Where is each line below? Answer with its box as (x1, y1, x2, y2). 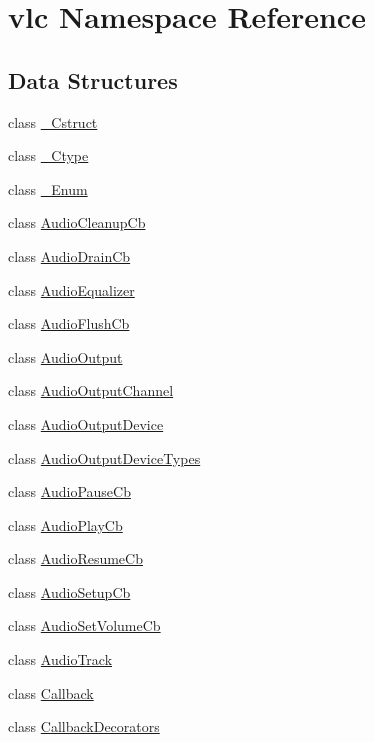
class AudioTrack (8, 649, 113, 670)
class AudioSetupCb (8, 581, 131, 602)
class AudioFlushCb (8, 313, 130, 334)
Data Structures (8, 64, 178, 95)
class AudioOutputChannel (8, 380, 174, 401)
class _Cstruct (8, 111, 98, 132)
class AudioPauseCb (8, 481, 131, 502)
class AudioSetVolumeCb (8, 615, 161, 636)
